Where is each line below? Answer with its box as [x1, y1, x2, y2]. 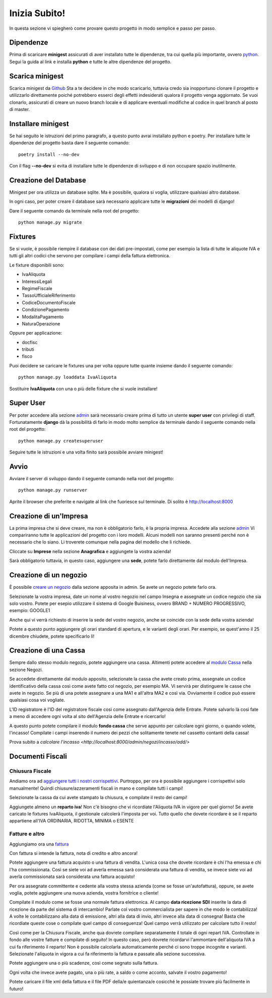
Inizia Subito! [9, 8, 65, 19]
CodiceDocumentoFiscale [22, 299, 76, 305]
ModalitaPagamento [22, 313, 64, 320]
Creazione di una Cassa [9, 646, 86, 655]
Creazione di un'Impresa [9, 512, 88, 520]
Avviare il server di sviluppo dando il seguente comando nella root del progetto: [9, 476, 174, 481]
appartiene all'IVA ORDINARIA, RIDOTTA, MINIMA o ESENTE [9, 818, 134, 824]
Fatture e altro [9, 830, 45, 838]
